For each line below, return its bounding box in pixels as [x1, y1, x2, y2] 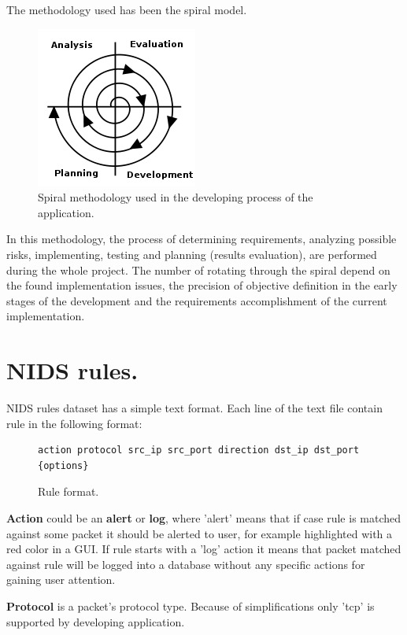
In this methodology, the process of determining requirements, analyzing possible [6, 231, 397, 247]
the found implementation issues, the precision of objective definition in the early [6, 277, 398, 294]
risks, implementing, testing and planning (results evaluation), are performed [6, 246, 377, 262]
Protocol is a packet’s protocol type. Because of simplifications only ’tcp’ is [6, 598, 375, 614]
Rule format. [38, 483, 99, 500]
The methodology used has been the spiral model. [6, 2, 247, 17]
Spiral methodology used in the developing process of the [38, 189, 313, 205]
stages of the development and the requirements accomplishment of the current [6, 292, 387, 308]
